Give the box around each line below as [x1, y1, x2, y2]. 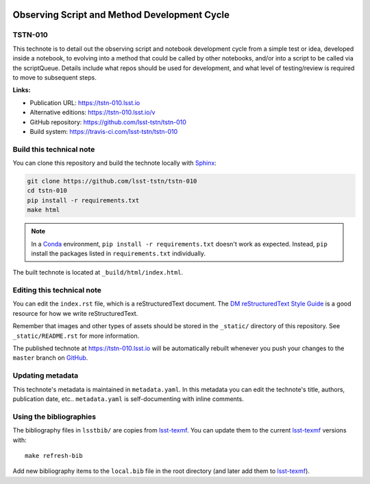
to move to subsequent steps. [12, 73, 97, 82]
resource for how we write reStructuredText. [12, 309, 138, 317]
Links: [12, 86, 31, 94]
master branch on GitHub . [12, 354, 88, 362]
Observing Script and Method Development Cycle [12, 9, 230, 21]
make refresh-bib [25, 452, 83, 459]
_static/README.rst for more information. [12, 332, 140, 340]
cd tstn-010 [27, 187, 68, 195]
